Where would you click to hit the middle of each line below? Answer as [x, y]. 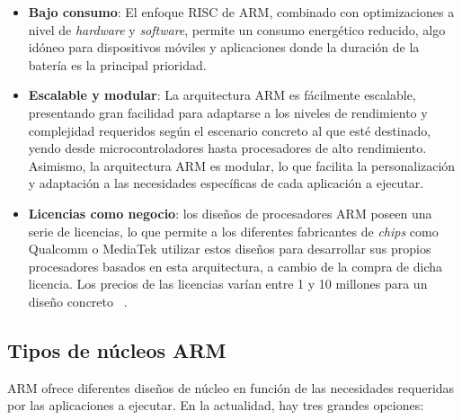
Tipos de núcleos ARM [117, 349]
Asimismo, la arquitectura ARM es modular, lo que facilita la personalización [242, 165]
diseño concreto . [78, 301]
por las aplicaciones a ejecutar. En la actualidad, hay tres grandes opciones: [216, 405]
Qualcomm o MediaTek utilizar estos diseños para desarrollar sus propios [230, 249]
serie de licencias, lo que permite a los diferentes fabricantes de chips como [233, 231]
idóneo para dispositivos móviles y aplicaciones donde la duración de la [224, 47]
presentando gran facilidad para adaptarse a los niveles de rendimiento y [228, 112]
